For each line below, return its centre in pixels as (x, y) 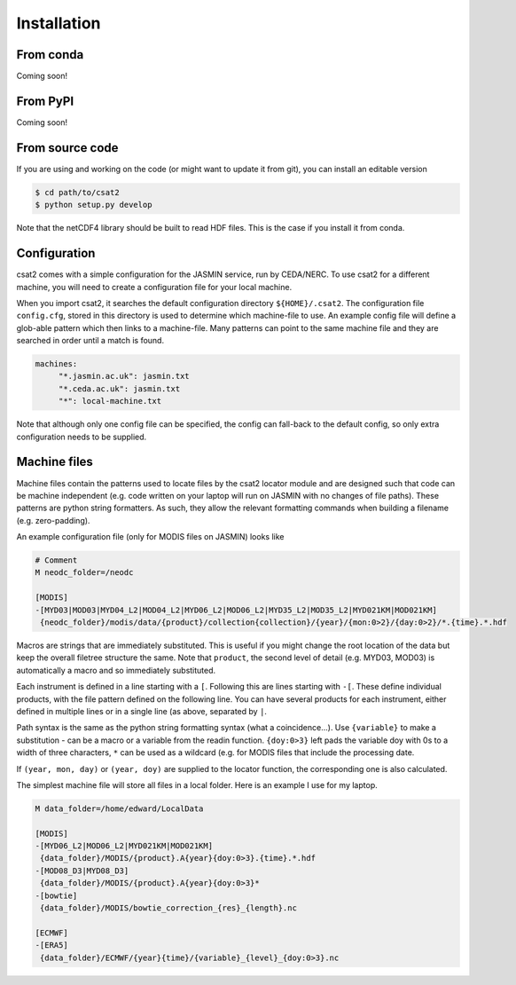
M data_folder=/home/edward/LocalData (119, 808)
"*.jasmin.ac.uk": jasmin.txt (124, 376)
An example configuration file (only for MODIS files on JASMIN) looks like (150, 537)
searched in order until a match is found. (90, 341)
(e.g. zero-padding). (53, 520)
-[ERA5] (51, 946)
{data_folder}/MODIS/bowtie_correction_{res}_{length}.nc (168, 908)
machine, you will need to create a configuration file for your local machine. (154, 287)
